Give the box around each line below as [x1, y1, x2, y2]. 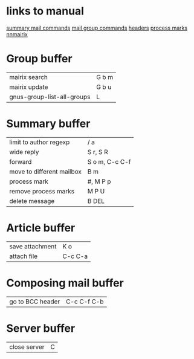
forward [9, 157, 32, 166]
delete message [9, 196, 55, 205]
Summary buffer [6, 117, 91, 131]
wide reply [9, 147, 39, 156]
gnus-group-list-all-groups [9, 92, 91, 101]
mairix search [9, 73, 48, 81]
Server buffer [6, 322, 76, 335]
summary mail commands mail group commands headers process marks [6, 24, 188, 31]
